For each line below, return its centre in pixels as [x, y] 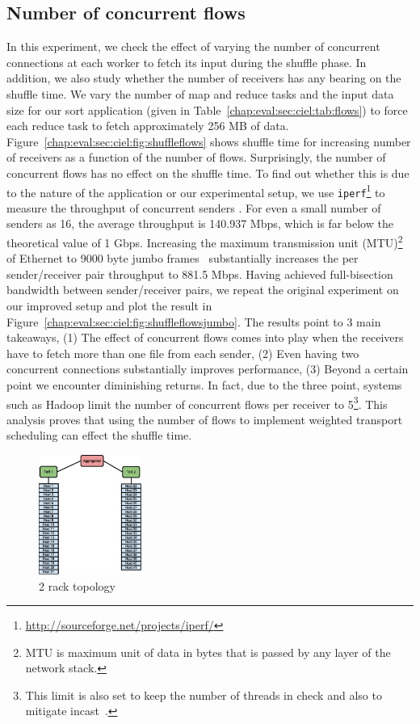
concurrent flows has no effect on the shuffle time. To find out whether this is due [208, 173]
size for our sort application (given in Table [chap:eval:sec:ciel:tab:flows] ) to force [207, 109]
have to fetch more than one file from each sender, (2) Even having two [183, 353]
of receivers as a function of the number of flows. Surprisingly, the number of [196, 157]
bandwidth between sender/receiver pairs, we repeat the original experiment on [203, 290]
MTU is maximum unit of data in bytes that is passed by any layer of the [208, 652]
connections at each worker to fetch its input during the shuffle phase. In [187, 62]
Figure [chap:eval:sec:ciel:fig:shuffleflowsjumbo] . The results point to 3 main [194, 321]
